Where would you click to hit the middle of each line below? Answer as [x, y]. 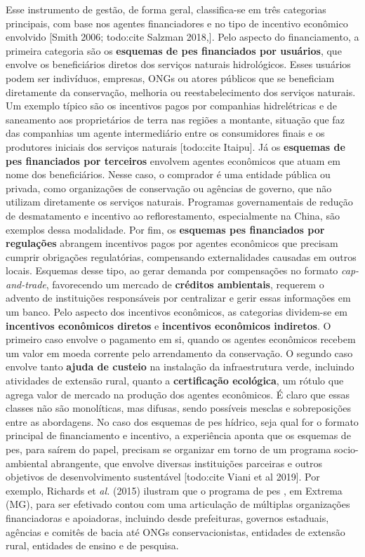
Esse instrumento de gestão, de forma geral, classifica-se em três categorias [166, 9]
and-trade [26, 284]
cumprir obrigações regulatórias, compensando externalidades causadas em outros [181, 256]
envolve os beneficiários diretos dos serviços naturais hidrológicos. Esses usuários [178, 64]
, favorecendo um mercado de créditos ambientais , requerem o [185, 284]
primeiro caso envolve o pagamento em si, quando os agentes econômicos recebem [181, 339]
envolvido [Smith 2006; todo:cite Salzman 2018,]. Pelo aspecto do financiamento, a [182, 37]
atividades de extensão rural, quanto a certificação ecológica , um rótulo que [175, 381]
